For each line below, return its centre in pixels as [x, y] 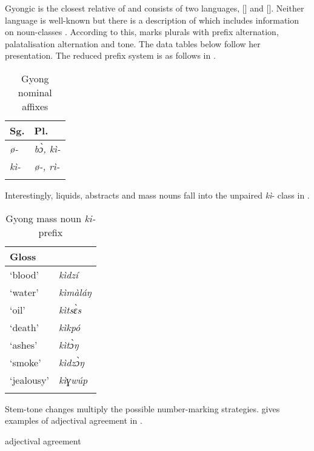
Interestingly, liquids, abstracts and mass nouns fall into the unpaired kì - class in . [157, 195]
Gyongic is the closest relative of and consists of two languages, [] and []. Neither [155, 8]
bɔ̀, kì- [47, 148]
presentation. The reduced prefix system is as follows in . [110, 55]
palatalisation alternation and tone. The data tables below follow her [133, 43]
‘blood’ [25, 274]
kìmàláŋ [75, 292]
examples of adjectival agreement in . [74, 420]
